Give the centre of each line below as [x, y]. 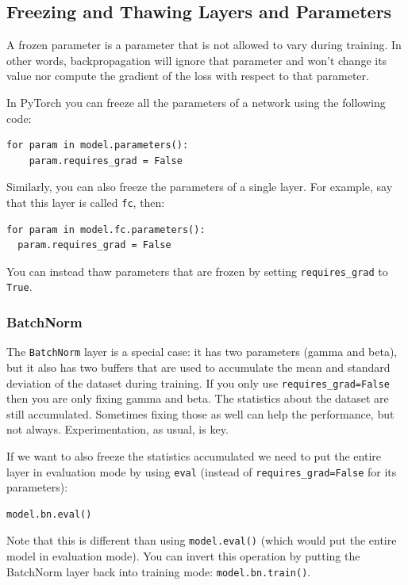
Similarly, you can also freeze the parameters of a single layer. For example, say [200, 187]
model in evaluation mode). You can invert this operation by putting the [183, 556]
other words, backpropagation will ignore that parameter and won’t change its [197, 60]
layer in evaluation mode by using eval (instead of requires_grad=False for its [202, 471]
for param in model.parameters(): [98, 145]
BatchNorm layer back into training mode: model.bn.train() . [159, 571]
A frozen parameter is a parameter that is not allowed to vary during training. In [204, 45]
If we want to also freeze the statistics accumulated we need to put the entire [194, 456]
